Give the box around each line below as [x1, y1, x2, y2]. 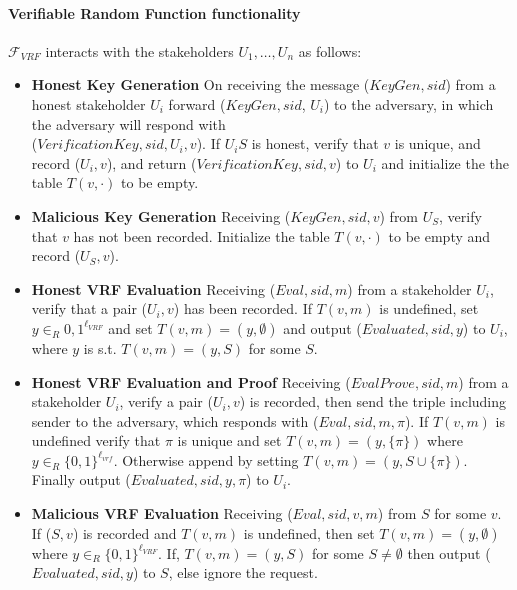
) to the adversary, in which [323, 93, 494, 114]
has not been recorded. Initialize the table [73, 225, 330, 246]
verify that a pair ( [31, 298, 148, 319]
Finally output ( [31, 469, 131, 490]
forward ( [168, 93, 226, 114]
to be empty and [388, 225, 491, 246]
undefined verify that [31, 430, 161, 451]
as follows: [298, 40, 362, 61]
